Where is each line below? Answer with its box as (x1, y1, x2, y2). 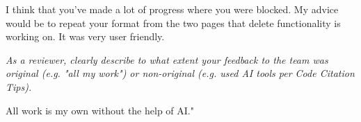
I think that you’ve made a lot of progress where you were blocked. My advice (6, 2, 339, 16)
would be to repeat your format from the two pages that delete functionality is (6, 15, 341, 30)
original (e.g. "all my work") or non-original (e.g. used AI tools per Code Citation (6, 66, 355, 80)
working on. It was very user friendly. (6, 29, 165, 44)
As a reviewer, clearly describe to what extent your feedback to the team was (6, 52, 328, 67)
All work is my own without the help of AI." (6, 103, 194, 117)
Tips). (6, 79, 32, 94)
